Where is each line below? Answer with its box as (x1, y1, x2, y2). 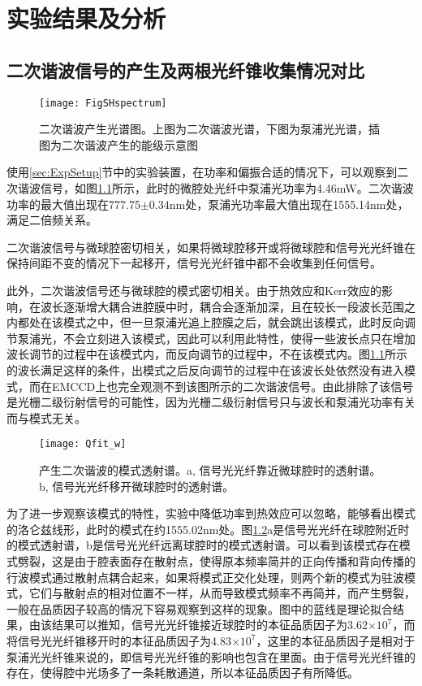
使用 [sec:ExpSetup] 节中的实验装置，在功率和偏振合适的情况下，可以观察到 (6, 163, 398, 180)
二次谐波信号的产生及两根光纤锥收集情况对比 (6, 57, 364, 82)
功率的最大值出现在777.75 (6, 195, 140, 212)
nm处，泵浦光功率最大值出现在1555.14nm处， (169, 195, 409, 212)
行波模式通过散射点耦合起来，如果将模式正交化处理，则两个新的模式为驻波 (6, 568, 404, 585)
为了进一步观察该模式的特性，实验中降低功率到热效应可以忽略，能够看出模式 (6, 505, 416, 522)
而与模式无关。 (6, 409, 86, 426)
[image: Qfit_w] (39, 438, 127, 450)
